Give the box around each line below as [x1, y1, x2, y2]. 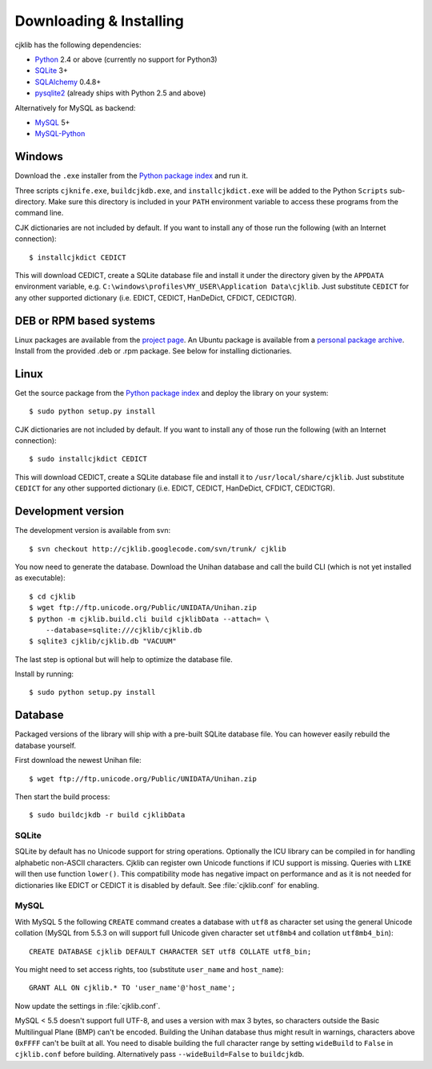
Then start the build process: [14, 792, 110, 801]
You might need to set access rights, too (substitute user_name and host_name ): [14, 964, 284, 974]
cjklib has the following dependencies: [14, 40, 142, 50]
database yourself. [14, 740, 76, 750]
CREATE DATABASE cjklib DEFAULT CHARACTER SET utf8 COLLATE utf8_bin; [29, 946, 312, 956]
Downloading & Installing [14, 12, 184, 30]
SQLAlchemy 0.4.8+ [34, 77, 102, 87]
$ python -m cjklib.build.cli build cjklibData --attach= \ [29, 614, 270, 623]
